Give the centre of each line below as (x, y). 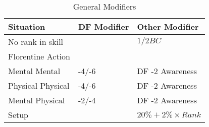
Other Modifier (168, 26)
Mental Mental (34, 71)
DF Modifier (103, 26)
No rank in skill (36, 42)
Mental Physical (37, 100)
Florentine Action (39, 56)
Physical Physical (39, 85)
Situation (27, 26)
